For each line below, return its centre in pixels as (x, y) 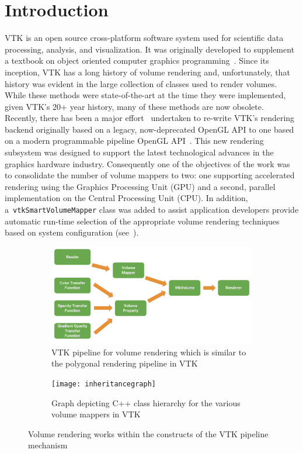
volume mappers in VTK (96, 414)
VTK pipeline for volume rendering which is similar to (149, 352)
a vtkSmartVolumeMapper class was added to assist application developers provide (152, 210)
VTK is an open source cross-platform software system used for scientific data (144, 38)
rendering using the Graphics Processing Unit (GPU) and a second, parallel (140, 186)
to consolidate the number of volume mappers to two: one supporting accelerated (150, 175)
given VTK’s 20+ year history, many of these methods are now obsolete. (134, 106)
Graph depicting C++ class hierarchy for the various (146, 402)
